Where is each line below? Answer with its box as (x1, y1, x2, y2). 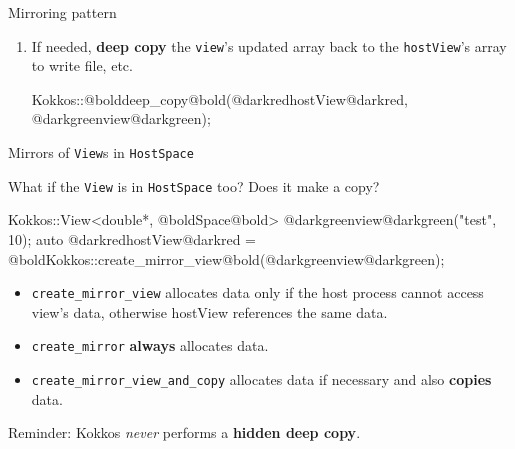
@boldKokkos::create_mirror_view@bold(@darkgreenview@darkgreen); (8, 248, 445, 269)
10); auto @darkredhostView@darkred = (8, 228, 256, 249)
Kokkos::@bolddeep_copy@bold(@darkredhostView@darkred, (31, 88, 408, 109)
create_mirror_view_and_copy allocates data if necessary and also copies (31, 369, 492, 390)
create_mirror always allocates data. (31, 335, 269, 356)
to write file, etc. (31, 55, 133, 76)
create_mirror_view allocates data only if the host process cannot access (31, 282, 484, 303)
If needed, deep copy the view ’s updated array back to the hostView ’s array (31, 35, 507, 56)
